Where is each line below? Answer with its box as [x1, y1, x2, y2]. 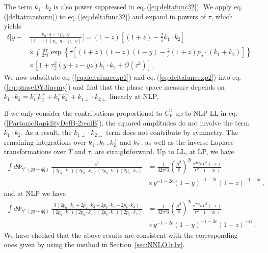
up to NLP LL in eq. [175, 107, 238, 118]
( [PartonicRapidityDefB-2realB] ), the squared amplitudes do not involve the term [4, 117, 249, 127]
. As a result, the [21, 127, 72, 137]
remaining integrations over [4, 136, 86, 147]
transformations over [4, 146, 66, 157]
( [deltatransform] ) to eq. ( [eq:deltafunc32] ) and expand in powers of [4, 11, 206, 21]
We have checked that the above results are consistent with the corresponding [4, 229, 238, 240]
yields [4, 21, 21, 31]
